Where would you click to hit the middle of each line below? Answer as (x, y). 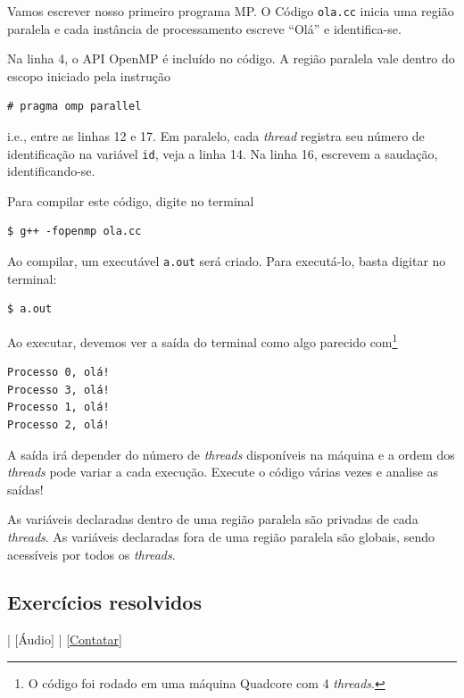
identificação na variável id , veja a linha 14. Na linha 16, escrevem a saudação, (223, 153)
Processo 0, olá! (58, 373)
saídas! (25, 489)
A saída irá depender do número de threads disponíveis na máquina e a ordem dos (231, 454)
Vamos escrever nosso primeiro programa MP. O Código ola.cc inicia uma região (231, 11)
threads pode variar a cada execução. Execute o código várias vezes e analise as (223, 472)
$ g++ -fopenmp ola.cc (75, 232)
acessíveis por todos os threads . (91, 554)
